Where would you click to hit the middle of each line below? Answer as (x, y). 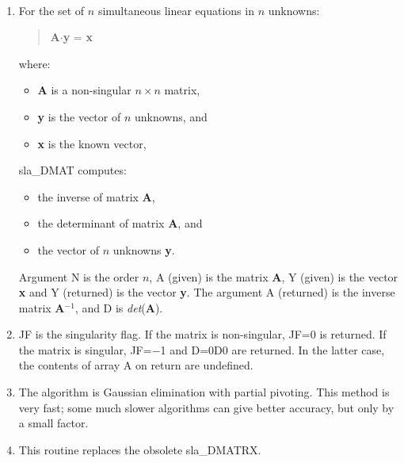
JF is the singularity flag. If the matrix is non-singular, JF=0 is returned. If (202, 334)
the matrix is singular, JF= (85, 349)
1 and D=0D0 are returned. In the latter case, (273, 349)
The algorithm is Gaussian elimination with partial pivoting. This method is (204, 392)
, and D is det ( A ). (119, 307)
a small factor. (53, 423)
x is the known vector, (92, 143)
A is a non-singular (84, 90)
